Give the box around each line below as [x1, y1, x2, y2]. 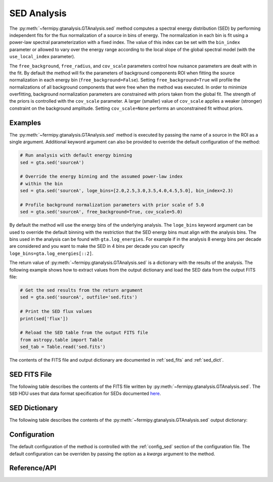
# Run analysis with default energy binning [20, 152, 132, 158]
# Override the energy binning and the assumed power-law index [20, 173, 183, 180]
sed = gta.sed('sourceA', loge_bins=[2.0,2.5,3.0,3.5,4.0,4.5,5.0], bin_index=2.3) [20, 188, 234, 194]
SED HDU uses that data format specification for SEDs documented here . [9, 390, 161, 397]
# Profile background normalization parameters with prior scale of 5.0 [20, 202, 204, 207]
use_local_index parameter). [9, 54, 75, 60]
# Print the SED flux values [20, 309, 93, 315]
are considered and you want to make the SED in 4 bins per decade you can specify [9, 243, 185, 249]
